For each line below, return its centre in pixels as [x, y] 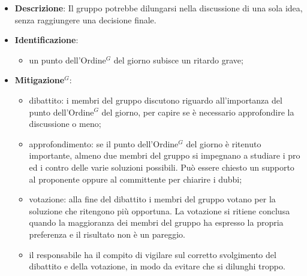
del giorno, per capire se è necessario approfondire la [198, 112]
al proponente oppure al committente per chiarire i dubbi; [136, 179]
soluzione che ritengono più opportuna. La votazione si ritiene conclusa [159, 210]
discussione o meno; [65, 124]
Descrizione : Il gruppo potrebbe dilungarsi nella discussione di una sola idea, [159, 8]
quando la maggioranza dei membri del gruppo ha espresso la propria [156, 222]
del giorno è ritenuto [224, 143]
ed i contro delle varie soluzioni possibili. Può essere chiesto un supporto [162, 167]
